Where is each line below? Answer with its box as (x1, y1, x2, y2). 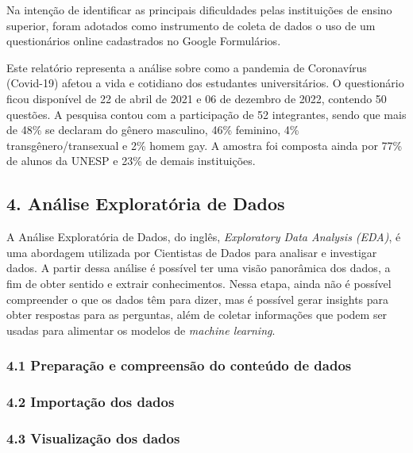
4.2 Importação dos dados (6, 392, 175, 412)
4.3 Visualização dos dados (6, 428, 180, 447)
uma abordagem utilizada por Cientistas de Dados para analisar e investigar (6, 244, 377, 260)
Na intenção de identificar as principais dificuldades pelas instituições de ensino (6, 2, 392, 17)
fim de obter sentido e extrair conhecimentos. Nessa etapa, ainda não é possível (6, 274, 392, 291)
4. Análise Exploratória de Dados (6, 191, 285, 216)
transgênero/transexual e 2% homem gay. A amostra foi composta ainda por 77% (6, 136, 403, 153)
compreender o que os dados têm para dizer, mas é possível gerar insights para (6, 290, 389, 307)
